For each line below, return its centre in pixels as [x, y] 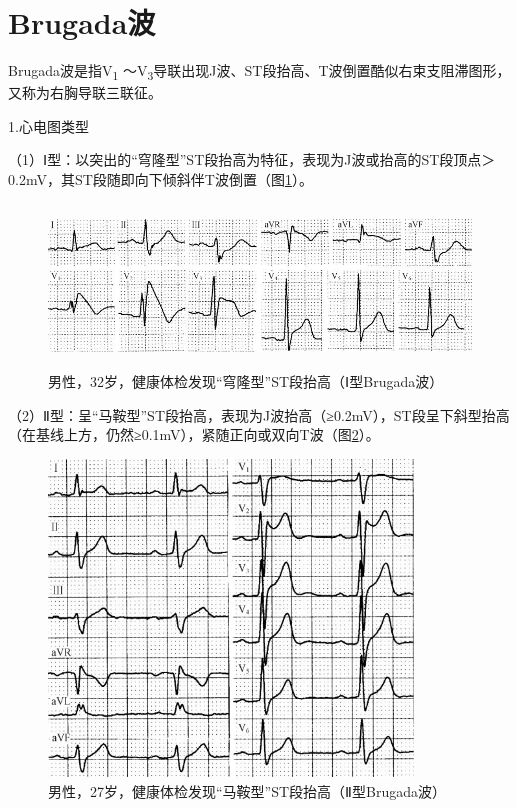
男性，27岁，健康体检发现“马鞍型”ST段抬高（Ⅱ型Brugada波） [247, 790]
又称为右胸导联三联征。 [85, 92]
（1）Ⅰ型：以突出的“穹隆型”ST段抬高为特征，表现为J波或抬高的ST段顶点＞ [252, 159]
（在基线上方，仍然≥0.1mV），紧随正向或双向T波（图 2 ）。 [194, 434]
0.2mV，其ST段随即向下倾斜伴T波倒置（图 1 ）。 [160, 179]
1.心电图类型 [48, 125]
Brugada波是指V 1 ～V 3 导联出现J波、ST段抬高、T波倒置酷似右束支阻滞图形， [259, 71]
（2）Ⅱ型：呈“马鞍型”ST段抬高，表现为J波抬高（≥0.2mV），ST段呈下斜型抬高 [259, 414]
